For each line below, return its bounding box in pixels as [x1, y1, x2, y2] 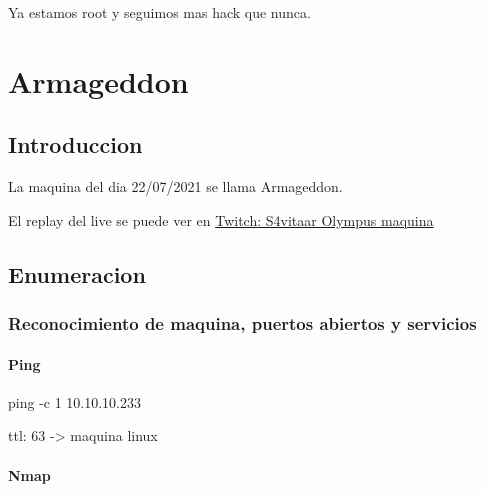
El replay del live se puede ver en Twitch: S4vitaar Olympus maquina [8, 209, 434, 230]
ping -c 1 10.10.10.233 [8, 391, 142, 412]
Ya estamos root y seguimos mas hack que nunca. [8, 2, 311, 22]
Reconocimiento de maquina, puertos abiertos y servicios [8, 311, 477, 336]
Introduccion [8, 129, 143, 160]
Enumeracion [8, 258, 146, 289]
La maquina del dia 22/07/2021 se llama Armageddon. [8, 176, 343, 197]
